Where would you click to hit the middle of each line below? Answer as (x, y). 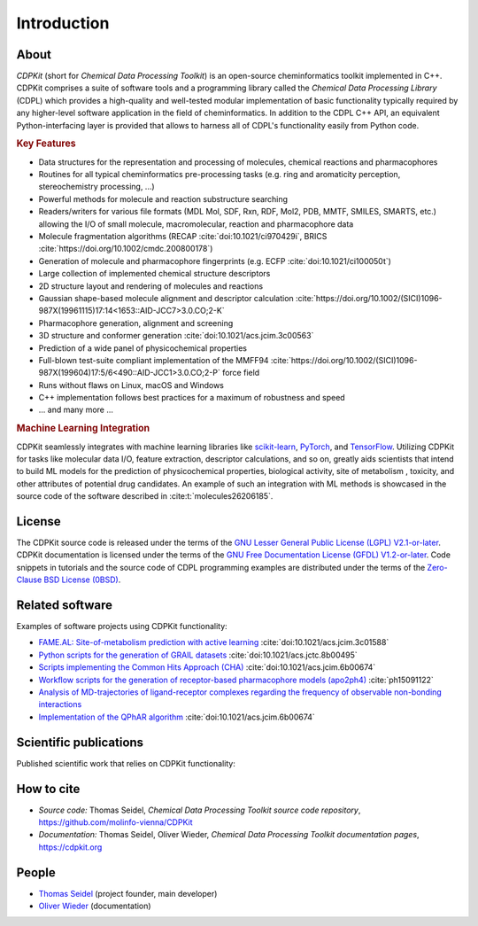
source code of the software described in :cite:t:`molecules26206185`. (145, 496)
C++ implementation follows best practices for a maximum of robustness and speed (192, 398)
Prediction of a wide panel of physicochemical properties (143, 348)
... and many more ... (76, 410)
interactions (60, 704)
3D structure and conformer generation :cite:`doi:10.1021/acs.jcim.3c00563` (176, 336)
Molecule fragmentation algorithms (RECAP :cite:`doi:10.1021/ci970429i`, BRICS (183, 237)
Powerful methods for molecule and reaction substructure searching (163, 198)
